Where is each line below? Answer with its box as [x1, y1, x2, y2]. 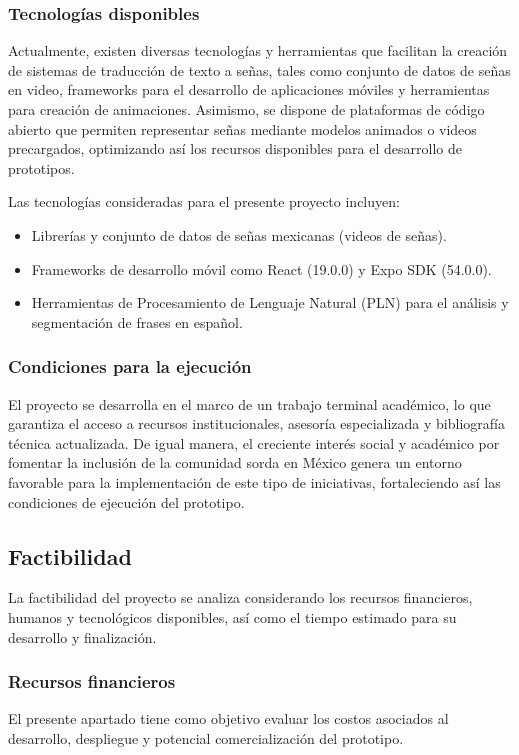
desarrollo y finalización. [8, 626, 157, 647]
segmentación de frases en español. [31, 311, 243, 332]
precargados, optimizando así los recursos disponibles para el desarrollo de [8, 138, 462, 159]
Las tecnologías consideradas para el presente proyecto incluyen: [8, 191, 400, 212]
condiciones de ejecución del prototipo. [8, 491, 245, 512]
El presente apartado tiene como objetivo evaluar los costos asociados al [8, 708, 449, 729]
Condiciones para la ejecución [8, 354, 252, 379]
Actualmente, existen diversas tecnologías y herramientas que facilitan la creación [8, 40, 508, 61]
